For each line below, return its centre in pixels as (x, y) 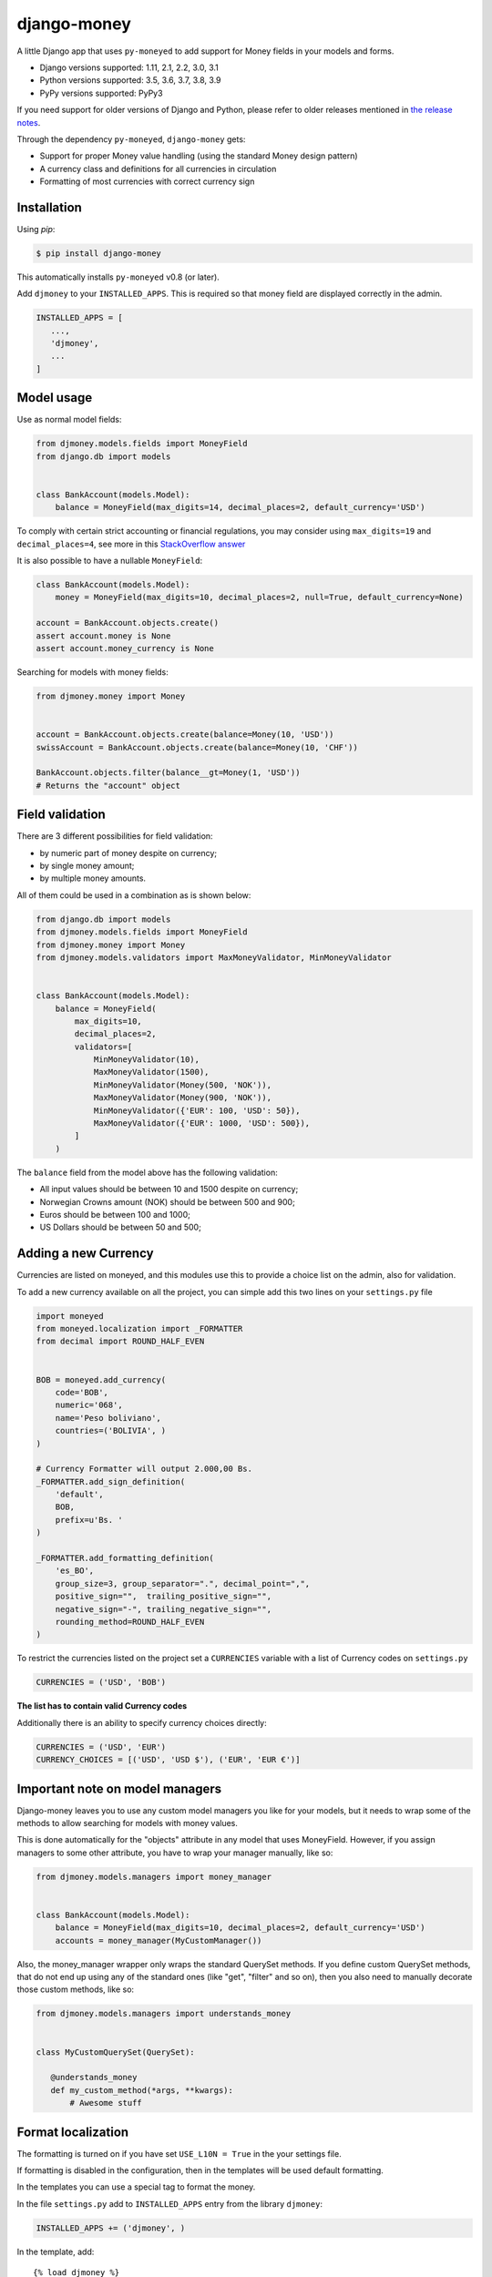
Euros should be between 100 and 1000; (115, 1214)
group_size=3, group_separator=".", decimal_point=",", (183, 1583)
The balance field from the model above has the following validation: (147, 1172)
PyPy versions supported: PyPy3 (101, 93)
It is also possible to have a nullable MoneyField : (110, 561)
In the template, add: (56, 2251)
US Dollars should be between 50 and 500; (121, 1227)
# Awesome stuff (106, 2103)
